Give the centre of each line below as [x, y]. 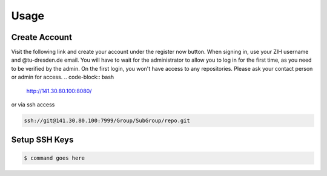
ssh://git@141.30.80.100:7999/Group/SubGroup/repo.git [107, 121]
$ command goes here [54, 158]
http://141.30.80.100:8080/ [59, 91]
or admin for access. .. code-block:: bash [63, 77]
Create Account [42, 37]
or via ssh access [33, 105]
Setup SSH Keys [42, 140]
